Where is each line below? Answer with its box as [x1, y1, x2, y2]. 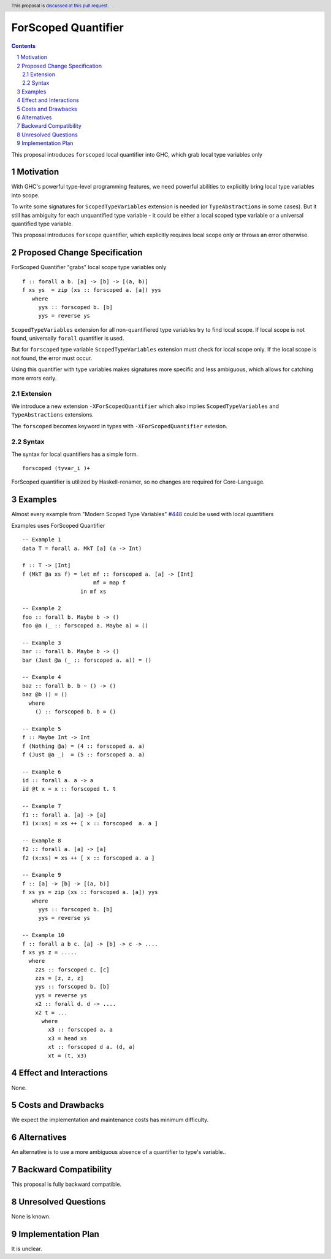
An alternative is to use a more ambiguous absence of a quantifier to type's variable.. [11, 1148, 226, 1156]
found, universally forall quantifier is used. [11, 335, 124, 342]
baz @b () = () [22, 691, 68, 698]
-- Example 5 [22, 725, 61, 732]
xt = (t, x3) [48, 1052, 87, 1059]
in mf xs [80, 587, 107, 595]
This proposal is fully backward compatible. [11, 1180, 122, 1188]
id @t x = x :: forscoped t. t [22, 785, 116, 793]
